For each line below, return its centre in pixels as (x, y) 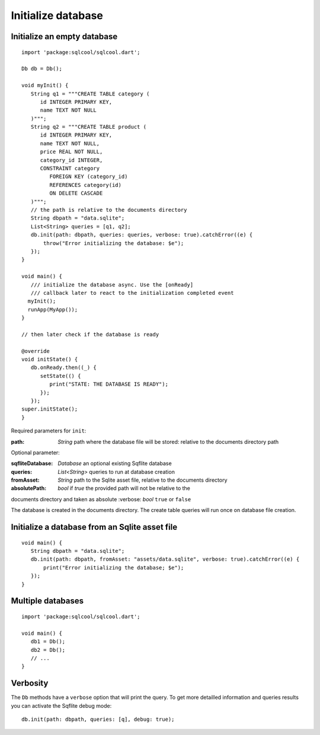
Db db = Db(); (42, 69)
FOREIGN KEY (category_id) (89, 177)
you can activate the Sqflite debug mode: (61, 705)
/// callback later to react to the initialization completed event (132, 293)
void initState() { (50, 359)
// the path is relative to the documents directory (109, 210)
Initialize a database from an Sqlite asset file (94, 527)
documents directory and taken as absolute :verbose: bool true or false (101, 499)
